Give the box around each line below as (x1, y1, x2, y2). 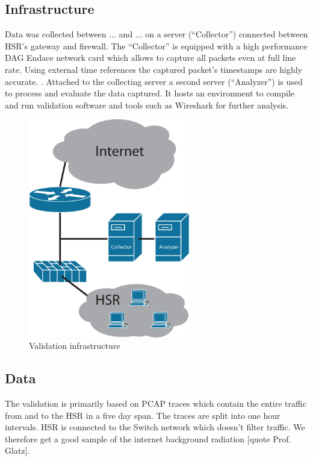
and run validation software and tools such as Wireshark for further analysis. (5, 98, 289, 111)
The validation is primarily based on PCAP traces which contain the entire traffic (5, 397, 306, 409)
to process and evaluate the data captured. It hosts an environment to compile (5, 87, 295, 99)
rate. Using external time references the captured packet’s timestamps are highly (5, 63, 303, 75)
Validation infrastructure (29, 339, 120, 352)
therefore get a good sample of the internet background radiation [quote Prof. (5, 432, 291, 445)
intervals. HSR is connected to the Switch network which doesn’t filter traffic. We (5, 421, 305, 433)
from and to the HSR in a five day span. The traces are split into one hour (5, 409, 280, 421)
